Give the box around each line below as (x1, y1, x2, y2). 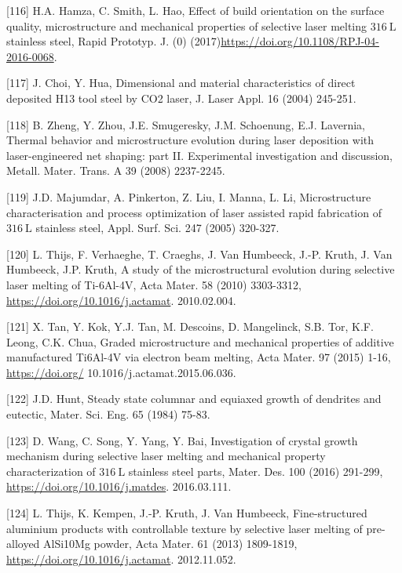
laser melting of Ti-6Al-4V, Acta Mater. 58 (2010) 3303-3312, (6, 276, 301, 292)
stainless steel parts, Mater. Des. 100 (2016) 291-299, (128, 462, 383, 479)
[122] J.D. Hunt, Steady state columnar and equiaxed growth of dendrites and (6, 390, 382, 407)
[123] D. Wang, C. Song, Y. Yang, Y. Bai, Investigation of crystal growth (6, 432, 358, 448)
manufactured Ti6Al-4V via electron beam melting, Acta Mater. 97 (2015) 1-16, (6, 349, 391, 365)
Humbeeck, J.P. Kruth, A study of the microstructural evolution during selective (6, 261, 395, 277)
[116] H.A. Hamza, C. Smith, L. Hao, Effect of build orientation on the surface (6, 2, 385, 18)
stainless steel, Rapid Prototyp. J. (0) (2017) (6, 33, 221, 49)
